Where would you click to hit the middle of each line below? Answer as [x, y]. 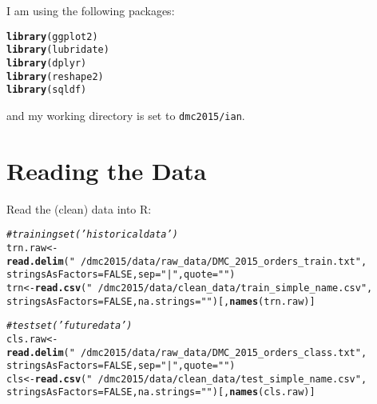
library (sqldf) [47, 90]
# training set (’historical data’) [92, 235]
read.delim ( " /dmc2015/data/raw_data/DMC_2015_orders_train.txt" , [187, 261]
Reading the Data [107, 170]
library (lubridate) [58, 50]
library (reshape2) [55, 76]
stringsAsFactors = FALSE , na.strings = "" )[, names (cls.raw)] [161, 392]
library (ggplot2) [52, 36]
